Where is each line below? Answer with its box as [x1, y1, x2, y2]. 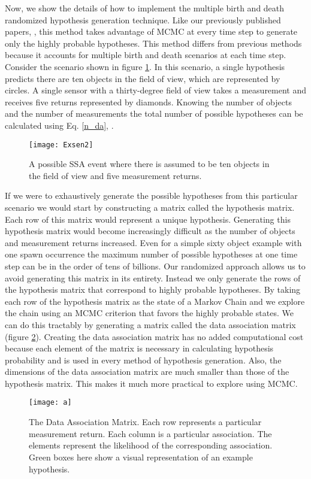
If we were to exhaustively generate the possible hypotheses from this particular [5, 189, 298, 202]
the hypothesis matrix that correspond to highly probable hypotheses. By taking [5, 283, 301, 296]
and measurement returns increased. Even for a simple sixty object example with [5, 236, 302, 248]
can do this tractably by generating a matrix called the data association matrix [5, 318, 296, 331]
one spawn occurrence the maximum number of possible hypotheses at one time [5, 248, 298, 260]
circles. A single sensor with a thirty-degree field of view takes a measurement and [5, 84, 307, 96]
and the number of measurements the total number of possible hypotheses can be [5, 107, 303, 120]
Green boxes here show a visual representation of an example [29, 450, 253, 463]
